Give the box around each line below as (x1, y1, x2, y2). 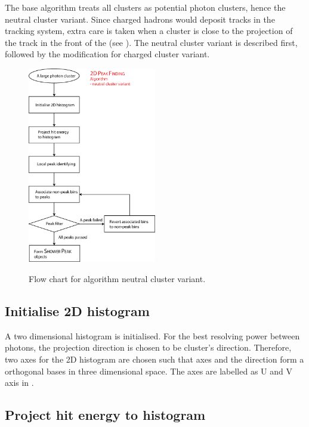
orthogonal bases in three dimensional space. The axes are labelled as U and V (5, 364, 292, 377)
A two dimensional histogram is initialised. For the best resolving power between (5, 329, 300, 342)
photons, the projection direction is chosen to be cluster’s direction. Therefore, (5, 341, 292, 354)
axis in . (5, 376, 34, 389)
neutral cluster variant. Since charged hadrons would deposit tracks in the (5, 13, 275, 25)
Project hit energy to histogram (5, 406, 206, 424)
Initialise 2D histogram (5, 302, 150, 320)
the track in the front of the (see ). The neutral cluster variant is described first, (5, 36, 298, 48)
